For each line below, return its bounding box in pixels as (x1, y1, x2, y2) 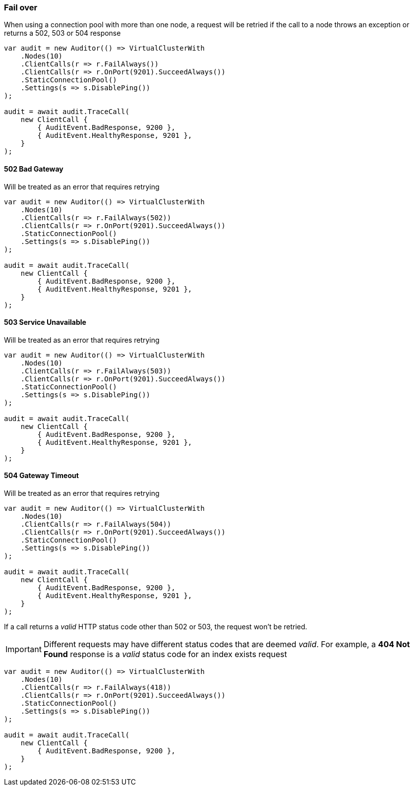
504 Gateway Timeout (4, 471, 79, 480)
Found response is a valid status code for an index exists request (43, 649, 287, 660)
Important (5, 644, 42, 655)
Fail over (4, 2, 38, 12)
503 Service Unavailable (4, 318, 86, 327)
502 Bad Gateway (4, 164, 63, 173)
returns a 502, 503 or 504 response (4, 29, 121, 38)
